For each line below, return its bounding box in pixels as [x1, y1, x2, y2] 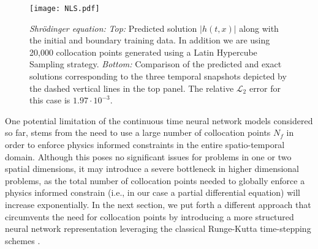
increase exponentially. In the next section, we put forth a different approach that [5, 198, 311, 210]
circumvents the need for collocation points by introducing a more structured [5, 210, 294, 223]
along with [239, 21, 279, 34]
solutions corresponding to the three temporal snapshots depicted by [29, 70, 287, 83]
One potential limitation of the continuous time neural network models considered [5, 114, 313, 127]
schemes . [5, 234, 40, 247]
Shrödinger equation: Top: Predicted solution [29, 21, 197, 34]
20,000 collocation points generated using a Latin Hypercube [29, 45, 257, 58]
